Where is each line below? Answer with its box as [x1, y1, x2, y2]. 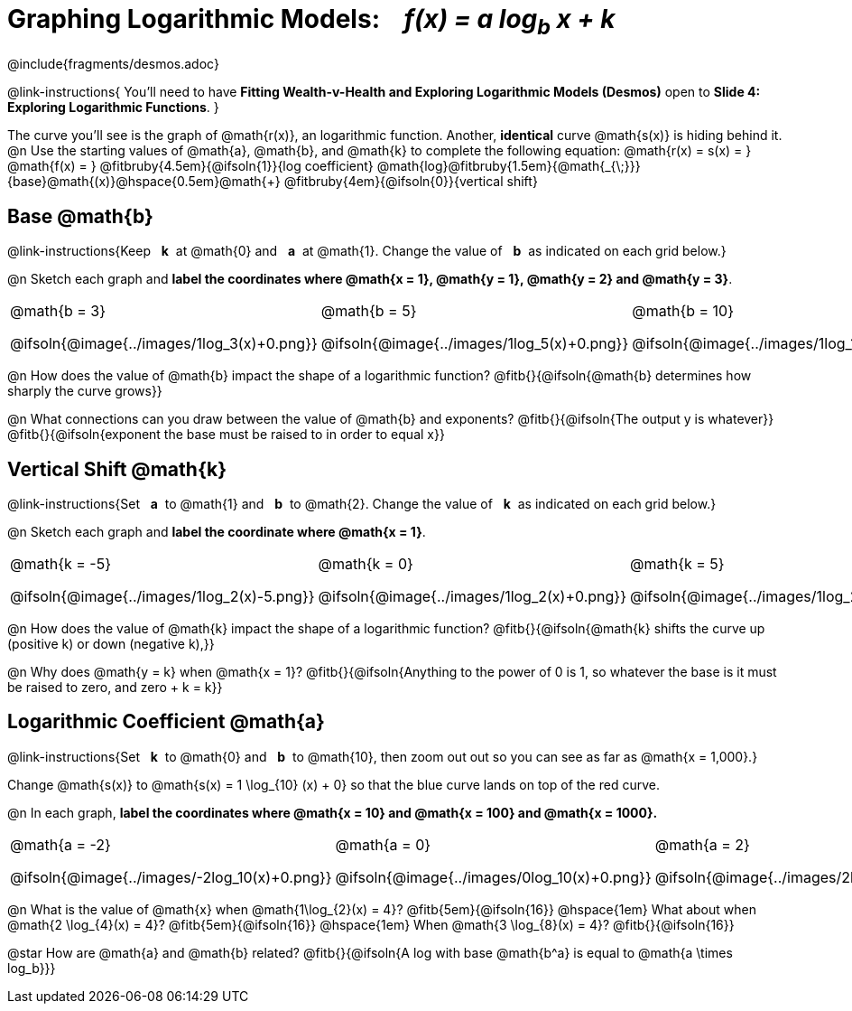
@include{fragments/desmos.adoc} [7, 56, 219, 72]
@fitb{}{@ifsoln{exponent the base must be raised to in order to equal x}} [7, 426, 445, 443]
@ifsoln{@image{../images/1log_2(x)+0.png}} [318, 587, 626, 606]
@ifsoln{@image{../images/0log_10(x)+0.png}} [335, 867, 652, 886]
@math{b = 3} [10, 302, 106, 321]
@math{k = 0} [318, 555, 413, 574]
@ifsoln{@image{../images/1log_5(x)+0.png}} [320, 334, 629, 353]
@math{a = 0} [335, 835, 431, 854]
